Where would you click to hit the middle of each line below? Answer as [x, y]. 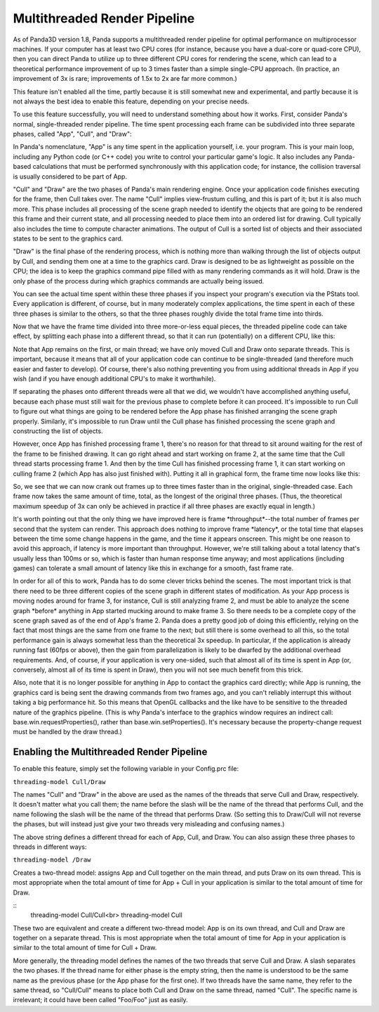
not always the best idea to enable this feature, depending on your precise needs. [131, 101]
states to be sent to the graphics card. [68, 238]
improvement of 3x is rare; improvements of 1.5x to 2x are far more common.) [125, 79]
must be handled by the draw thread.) [68, 732]
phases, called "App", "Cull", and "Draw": [72, 134]
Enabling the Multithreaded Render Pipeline [110, 752]
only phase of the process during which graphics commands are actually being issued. [139, 281]
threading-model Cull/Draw [59, 782]
